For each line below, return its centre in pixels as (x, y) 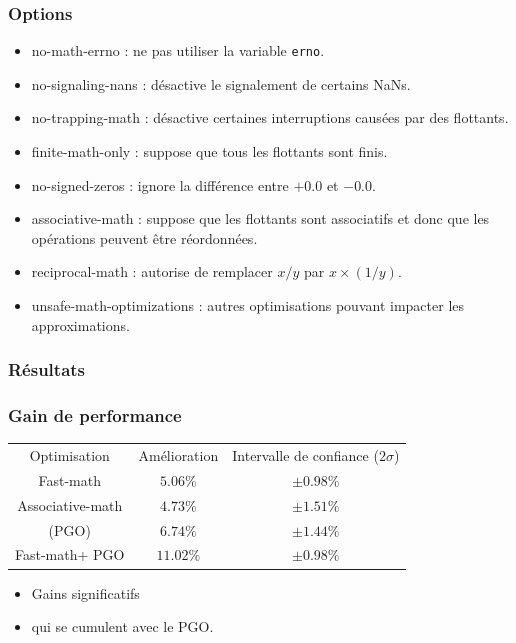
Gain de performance (95, 414)
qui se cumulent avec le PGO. (122, 626)
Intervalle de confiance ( (305, 455)
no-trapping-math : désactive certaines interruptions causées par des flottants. (270, 117)
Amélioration (178, 455)
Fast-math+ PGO (70, 554)
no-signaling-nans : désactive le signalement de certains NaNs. (221, 83)
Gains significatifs (85, 592)
